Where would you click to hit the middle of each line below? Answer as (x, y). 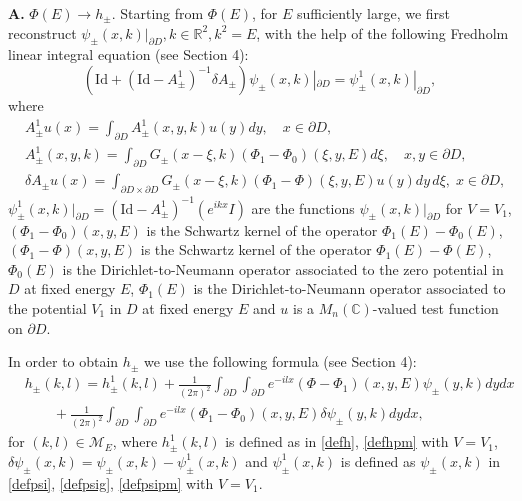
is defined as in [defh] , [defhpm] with (337, 441)
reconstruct (42, 32)
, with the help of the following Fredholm (382, 32)
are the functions (303, 207)
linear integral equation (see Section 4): (128, 54)
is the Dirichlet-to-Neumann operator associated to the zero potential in (283, 268)
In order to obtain (63, 361)
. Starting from (157, 13)
